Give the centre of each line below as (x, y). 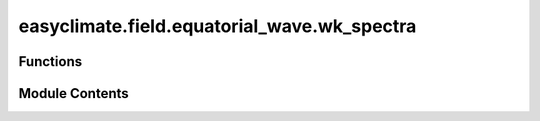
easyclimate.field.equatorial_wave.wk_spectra (217, 26)
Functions (50, 61)
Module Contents (73, 93)
